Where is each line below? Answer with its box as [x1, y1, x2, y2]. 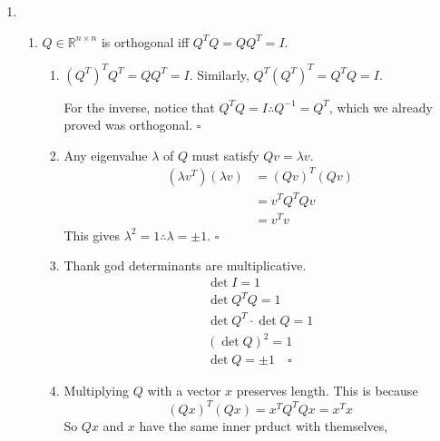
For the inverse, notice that [64, 97, 215, 116]
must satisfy [191, 145, 259, 164]
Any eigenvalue [64, 145, 148, 164]
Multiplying [64, 381, 129, 400]
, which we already [328, 97, 433, 116]
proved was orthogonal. [64, 115, 193, 134]
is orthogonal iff [101, 32, 190, 51]
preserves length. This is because [236, 381, 418, 400]
